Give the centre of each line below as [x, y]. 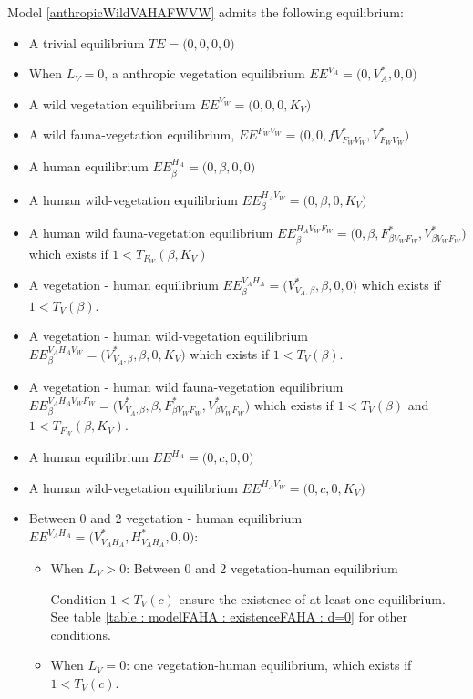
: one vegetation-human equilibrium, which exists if [269, 665]
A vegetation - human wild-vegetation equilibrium [168, 336]
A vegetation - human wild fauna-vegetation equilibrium [186, 387]
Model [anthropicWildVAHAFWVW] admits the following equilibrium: [206, 12]
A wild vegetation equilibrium [112, 103]
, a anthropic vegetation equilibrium [205, 73]
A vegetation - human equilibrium [123, 285]
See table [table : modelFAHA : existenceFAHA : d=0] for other [229, 617]
